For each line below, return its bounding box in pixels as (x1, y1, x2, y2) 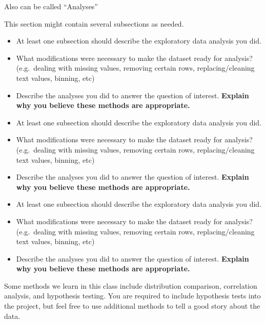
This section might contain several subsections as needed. (4, 18, 184, 29)
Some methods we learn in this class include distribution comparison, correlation (4, 280, 257, 291)
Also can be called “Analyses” (4, 1, 98, 11)
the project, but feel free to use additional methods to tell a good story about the (4, 300, 260, 311)
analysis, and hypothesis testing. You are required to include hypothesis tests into (4, 290, 261, 301)
